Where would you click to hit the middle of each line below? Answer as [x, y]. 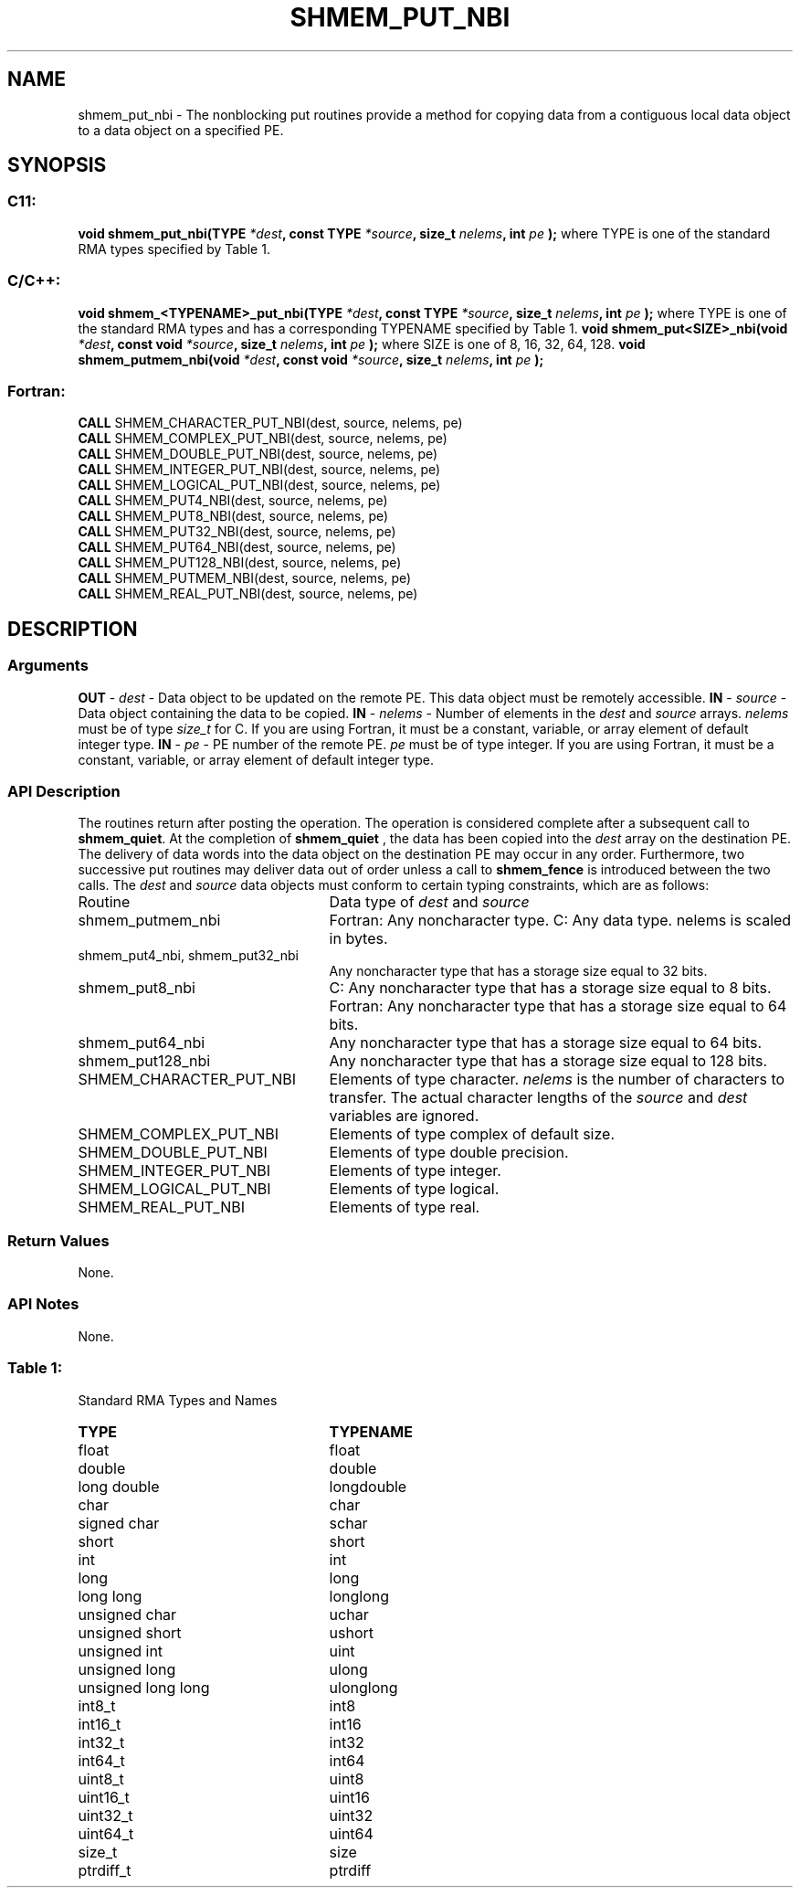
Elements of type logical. [414, 1189]
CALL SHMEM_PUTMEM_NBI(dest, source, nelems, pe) [245, 578]
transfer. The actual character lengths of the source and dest [538, 1098]
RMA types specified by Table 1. [174, 249]
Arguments [48, 666]
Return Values [58, 1240]
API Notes [43, 1304]
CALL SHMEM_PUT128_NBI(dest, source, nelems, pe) [240, 563]
